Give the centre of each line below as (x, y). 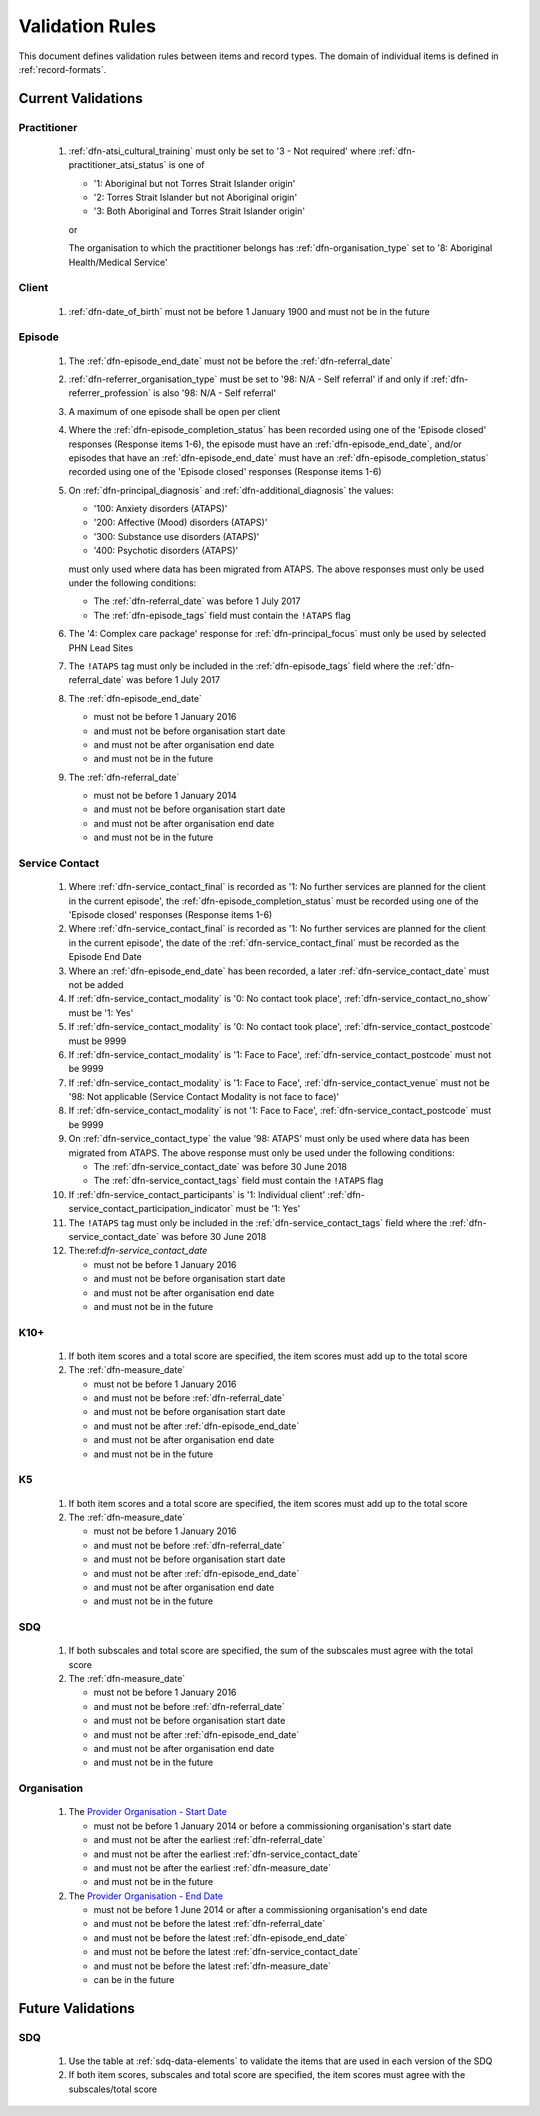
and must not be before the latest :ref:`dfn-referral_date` (209, 1924)
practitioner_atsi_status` (117, 165)
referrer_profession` (110, 393)
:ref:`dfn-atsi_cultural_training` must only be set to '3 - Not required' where (222, 151)
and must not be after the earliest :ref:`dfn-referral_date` (209, 1840)
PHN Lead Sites (101, 647)
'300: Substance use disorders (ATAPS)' (176, 536)
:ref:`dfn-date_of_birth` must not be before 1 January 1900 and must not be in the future (249, 311)
